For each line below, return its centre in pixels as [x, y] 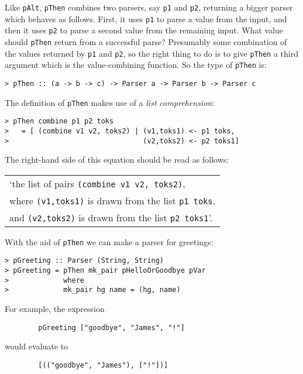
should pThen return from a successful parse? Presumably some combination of [146, 41]
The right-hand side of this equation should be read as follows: [117, 159]
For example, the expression [55, 309]
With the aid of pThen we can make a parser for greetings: [109, 241]
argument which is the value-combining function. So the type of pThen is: [136, 65]
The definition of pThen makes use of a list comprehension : [110, 102]
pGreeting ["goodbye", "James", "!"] [111, 327]
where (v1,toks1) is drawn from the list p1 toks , [112, 200]
